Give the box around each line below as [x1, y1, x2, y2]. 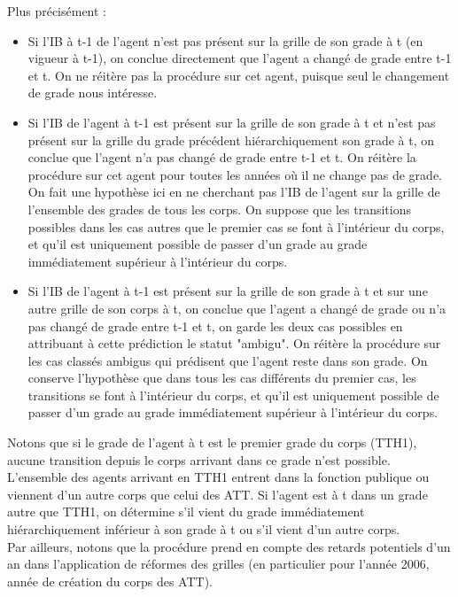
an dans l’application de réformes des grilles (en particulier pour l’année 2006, [7, 554, 430, 573]
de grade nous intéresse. [27, 83, 158, 102]
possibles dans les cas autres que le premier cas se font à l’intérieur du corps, [27, 217, 445, 236]
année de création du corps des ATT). [7, 571, 213, 590]
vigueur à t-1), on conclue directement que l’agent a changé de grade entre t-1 [27, 49, 452, 67]
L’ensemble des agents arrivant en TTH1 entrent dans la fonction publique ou [7, 468, 430, 486]
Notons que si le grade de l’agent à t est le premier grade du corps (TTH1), [7, 433, 417, 452]
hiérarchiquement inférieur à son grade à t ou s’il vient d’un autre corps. [7, 520, 400, 539]
